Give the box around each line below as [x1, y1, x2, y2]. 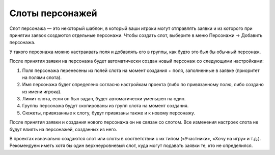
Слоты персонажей [9, 8, 97, 19]
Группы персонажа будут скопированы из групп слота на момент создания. [22, 103, 189, 109]
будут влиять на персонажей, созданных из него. [9, 126, 117, 132]
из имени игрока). [22, 89, 62, 95]
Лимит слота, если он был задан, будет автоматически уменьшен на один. [22, 96, 186, 102]
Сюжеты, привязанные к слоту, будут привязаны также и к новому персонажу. [22, 109, 196, 116]
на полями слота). [22, 74, 62, 81]
